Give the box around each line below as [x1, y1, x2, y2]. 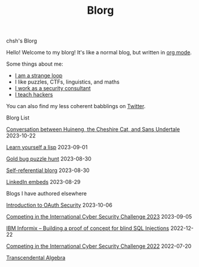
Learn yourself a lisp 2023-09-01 [6, 144, 88, 151]
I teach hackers [14, 91, 53, 99]
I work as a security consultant [14, 85, 91, 92]
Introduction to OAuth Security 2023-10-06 [6, 201, 112, 209]
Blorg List [6, 114, 30, 121]
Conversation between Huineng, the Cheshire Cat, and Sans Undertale [6, 126, 180, 133]
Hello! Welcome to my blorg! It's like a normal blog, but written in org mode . [6, 49, 192, 56]
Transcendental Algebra [6, 254, 66, 262]
